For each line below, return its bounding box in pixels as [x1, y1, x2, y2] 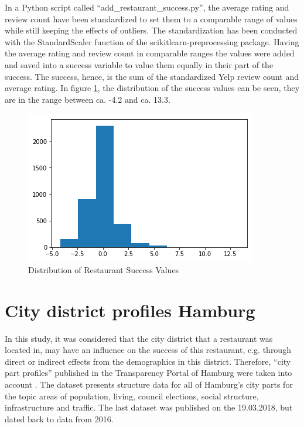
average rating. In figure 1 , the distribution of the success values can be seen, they [5, 82, 300, 94]
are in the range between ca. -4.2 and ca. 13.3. [5, 93, 170, 105]
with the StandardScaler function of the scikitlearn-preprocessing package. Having [5, 35, 299, 48]
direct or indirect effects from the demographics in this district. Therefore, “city [5, 355, 291, 367]
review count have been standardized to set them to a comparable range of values [5, 12, 298, 25]
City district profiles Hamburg [5, 298, 255, 322]
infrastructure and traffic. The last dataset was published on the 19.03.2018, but [5, 401, 293, 413]
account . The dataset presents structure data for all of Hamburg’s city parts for [5, 378, 293, 391]
